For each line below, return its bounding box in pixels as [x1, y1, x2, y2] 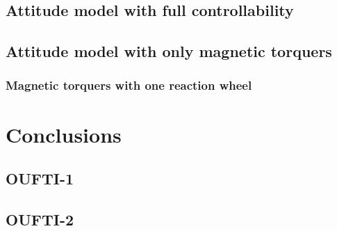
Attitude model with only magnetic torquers [6, 40, 332, 62]
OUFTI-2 [6, 208, 74, 230]
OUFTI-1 [6, 168, 74, 189]
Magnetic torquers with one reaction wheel [6, 77, 252, 94]
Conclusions [6, 120, 122, 148]
